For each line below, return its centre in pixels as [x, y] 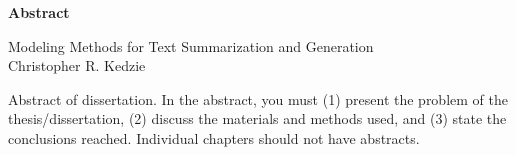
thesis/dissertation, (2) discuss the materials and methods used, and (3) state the [257, 118]
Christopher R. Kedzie [77, 65]
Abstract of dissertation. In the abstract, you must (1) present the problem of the [258, 98]
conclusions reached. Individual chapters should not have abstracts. [214, 137]
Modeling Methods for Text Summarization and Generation [191, 45]
